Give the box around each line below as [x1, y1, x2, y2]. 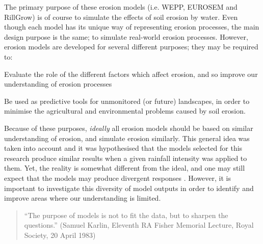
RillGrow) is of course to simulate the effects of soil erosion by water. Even [4, 11, 238, 22]
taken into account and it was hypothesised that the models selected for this [4, 143, 243, 153]
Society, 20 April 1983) [24, 229, 96, 240]
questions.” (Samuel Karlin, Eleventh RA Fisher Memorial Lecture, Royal [24, 220, 254, 230]
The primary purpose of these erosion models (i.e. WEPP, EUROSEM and [4, 2, 238, 12]
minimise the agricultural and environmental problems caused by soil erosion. [4, 105, 246, 116]
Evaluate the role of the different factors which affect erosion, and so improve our [4, 68, 258, 79]
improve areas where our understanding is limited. [4, 193, 161, 203]
